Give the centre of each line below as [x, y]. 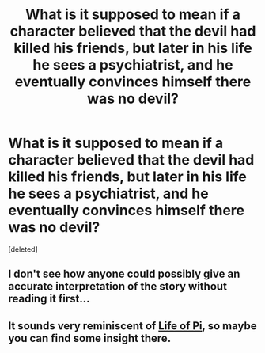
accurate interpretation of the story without [118, 287]
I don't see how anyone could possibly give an [124, 274]
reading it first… [49, 299]
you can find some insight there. [90, 338]
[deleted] [23, 249]
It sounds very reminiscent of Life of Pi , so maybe [132, 326]
